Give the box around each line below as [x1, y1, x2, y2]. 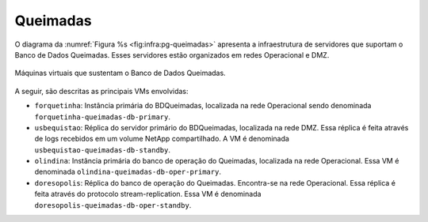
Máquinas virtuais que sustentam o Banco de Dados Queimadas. [14, 68, 226, 78]
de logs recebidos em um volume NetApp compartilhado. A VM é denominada [34, 134, 289, 144]
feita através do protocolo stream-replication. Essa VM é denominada [34, 190, 262, 199]
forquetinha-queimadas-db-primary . [34, 111, 170, 122]
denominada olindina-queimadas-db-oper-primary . [34, 167, 222, 177]
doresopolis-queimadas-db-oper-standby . [34, 200, 192, 209]
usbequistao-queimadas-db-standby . [34, 145, 170, 154]
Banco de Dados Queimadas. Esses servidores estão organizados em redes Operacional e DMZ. [14, 50, 330, 59]
